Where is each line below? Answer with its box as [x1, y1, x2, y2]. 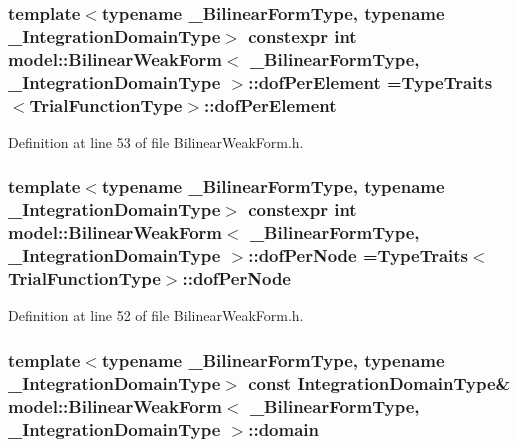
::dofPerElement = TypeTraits [248, 69, 493, 94]
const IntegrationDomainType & [248, 370, 511, 395]
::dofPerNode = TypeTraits [248, 243, 469, 268]
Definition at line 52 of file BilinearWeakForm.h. [8, 305, 304, 326]
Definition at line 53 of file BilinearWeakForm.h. [8, 131, 304, 152]
